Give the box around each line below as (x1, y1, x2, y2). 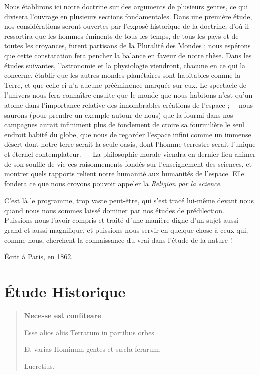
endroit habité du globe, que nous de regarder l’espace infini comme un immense (4, 129, 251, 139)
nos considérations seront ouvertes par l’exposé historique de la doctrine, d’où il (4, 21, 249, 31)
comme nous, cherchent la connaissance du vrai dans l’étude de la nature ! (4, 234, 232, 245)
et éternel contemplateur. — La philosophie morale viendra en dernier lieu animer (4, 148, 256, 159)
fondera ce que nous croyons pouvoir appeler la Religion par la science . (4, 178, 222, 189)
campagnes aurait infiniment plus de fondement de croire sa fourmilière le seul (4, 119, 244, 130)
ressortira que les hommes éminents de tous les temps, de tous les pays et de (4, 30, 239, 41)
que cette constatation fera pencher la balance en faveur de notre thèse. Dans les (4, 50, 252, 60)
